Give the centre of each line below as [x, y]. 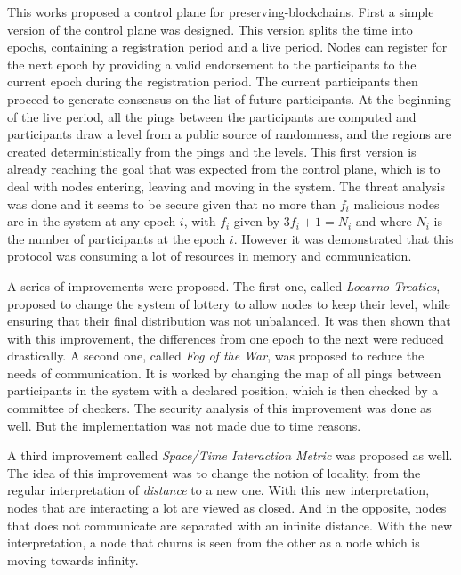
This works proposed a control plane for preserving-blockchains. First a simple [221, 12]
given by [257, 221]
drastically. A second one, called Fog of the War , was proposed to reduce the [216, 356]
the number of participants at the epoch [117, 238]
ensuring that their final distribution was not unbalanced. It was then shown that [229, 321]
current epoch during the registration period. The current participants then [213, 81]
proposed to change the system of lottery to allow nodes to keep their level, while [229, 303]
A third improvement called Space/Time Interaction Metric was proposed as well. [230, 455]
